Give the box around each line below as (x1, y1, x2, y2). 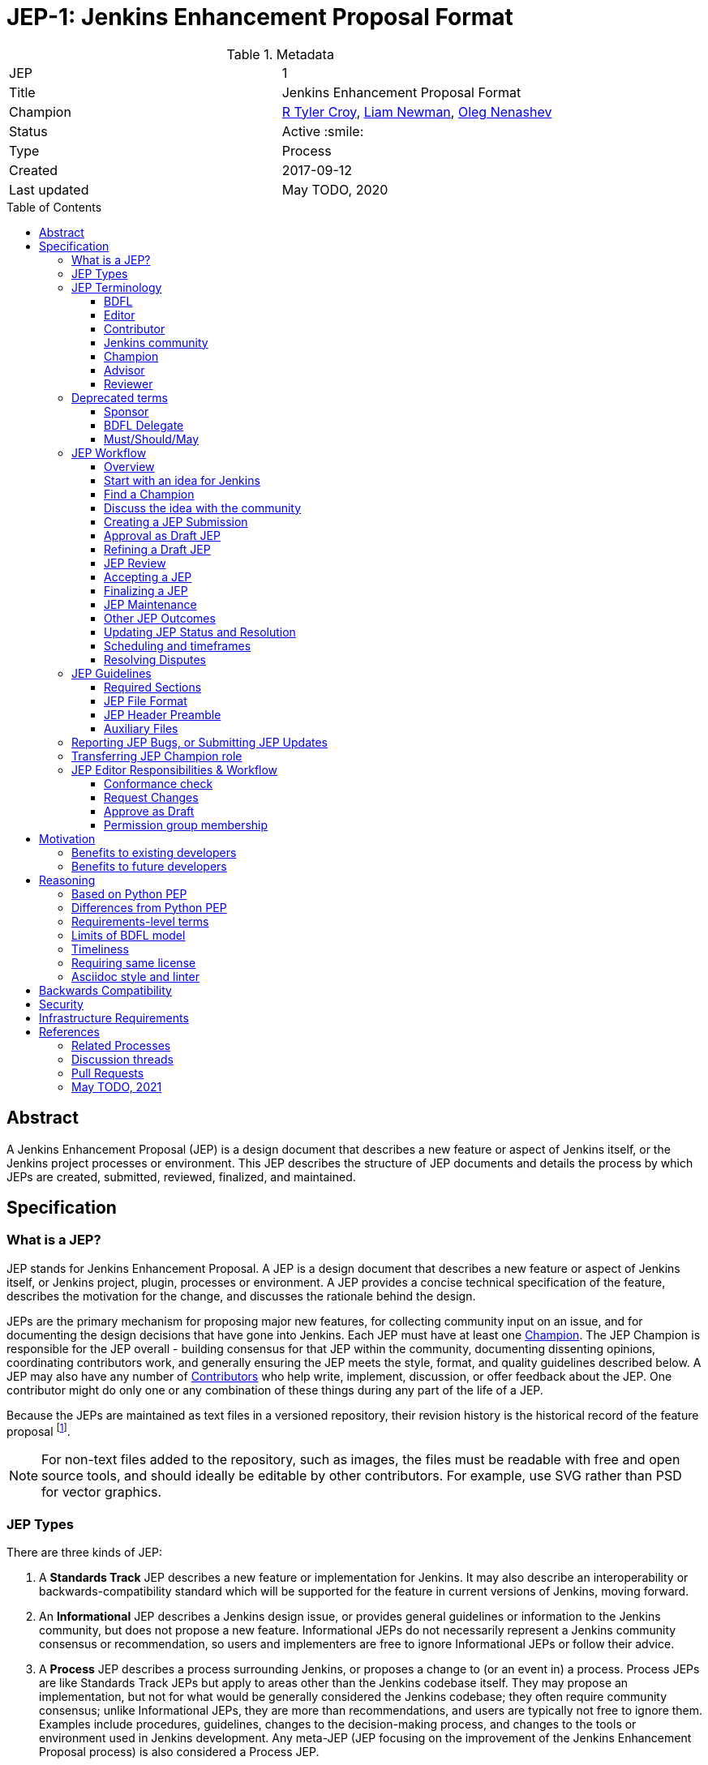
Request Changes (104, 790, 199, 804)
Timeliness (71, 941, 129, 956)
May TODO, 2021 (71, 1079, 162, 1094)
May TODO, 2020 (281, 181, 388, 198)
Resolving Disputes (104, 652, 206, 666)
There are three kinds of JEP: (6, 1545, 162, 1560)
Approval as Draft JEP (104, 528, 221, 542)
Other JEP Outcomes (104, 610, 216, 625)
